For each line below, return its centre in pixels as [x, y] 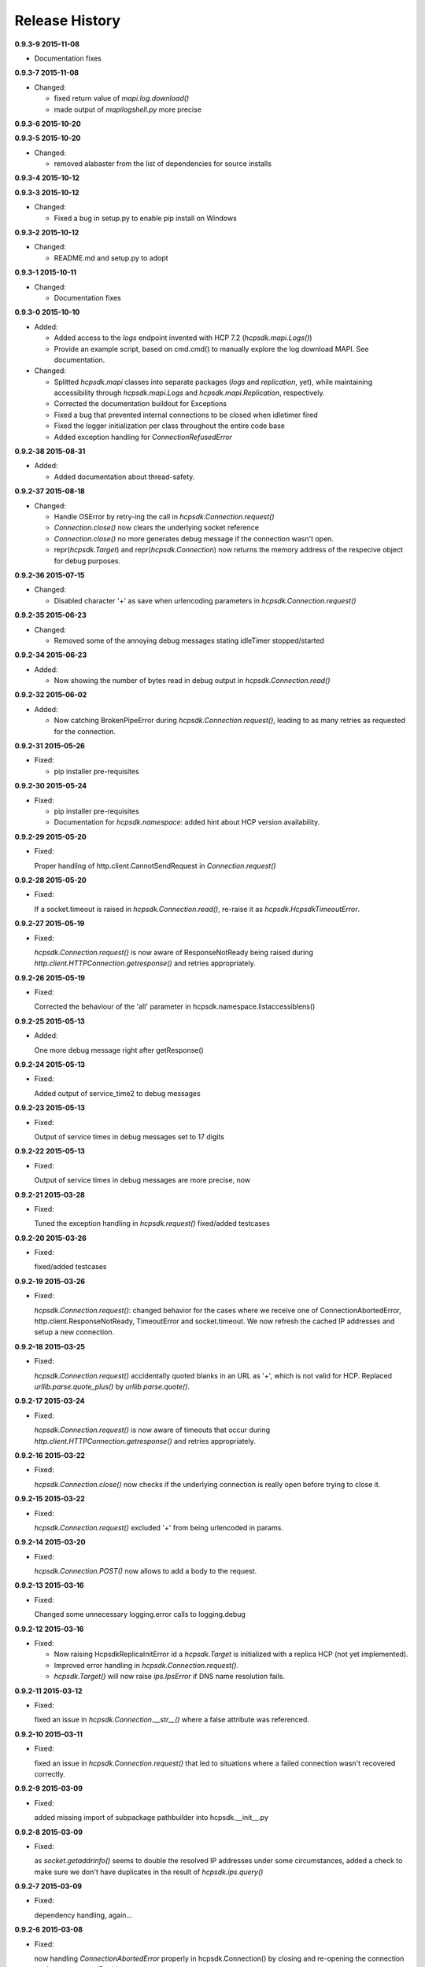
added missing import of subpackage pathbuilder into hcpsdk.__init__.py [152, 1818]
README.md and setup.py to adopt [111, 258]
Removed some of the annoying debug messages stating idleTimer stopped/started [189, 640]
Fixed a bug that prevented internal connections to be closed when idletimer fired [186, 415]
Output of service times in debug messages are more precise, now [142, 1180]
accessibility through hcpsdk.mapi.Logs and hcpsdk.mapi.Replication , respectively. [189, 393]
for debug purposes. [87, 561]
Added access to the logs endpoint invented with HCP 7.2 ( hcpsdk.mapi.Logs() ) [183, 338]
